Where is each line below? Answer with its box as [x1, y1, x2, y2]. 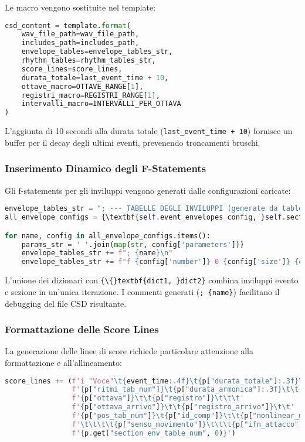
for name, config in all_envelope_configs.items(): [5, 231, 211, 240]
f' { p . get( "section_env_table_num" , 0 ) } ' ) [72, 429, 236, 437]
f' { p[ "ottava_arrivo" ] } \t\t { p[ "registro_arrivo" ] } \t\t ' [72, 403, 295, 412]
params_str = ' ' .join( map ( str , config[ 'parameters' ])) [21, 240, 245, 249]
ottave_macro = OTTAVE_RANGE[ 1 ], [21, 82, 144, 91]
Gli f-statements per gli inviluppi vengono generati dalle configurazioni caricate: [5, 184, 291, 196]
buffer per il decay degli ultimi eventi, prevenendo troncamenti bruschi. [5, 136, 260, 148]
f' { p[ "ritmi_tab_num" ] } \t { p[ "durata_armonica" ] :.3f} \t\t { [72, 385, 303, 394]
